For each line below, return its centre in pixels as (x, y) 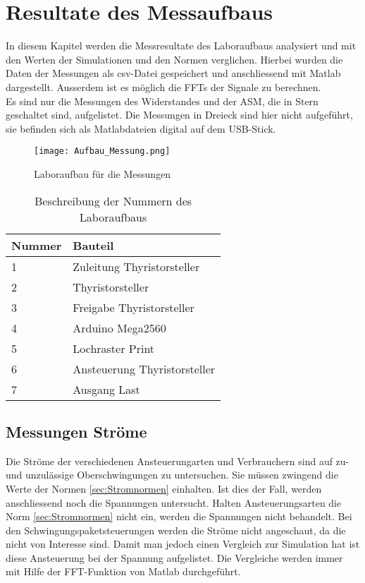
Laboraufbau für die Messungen (103, 173)
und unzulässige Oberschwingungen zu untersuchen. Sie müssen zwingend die (172, 475)
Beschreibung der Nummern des (113, 200)
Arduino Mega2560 (119, 327)
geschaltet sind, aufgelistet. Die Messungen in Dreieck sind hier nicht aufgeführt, (179, 115)
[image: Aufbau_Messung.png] (102, 151)
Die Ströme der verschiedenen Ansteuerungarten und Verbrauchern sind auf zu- (178, 461)
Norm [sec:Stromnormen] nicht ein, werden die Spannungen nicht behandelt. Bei (179, 516)
